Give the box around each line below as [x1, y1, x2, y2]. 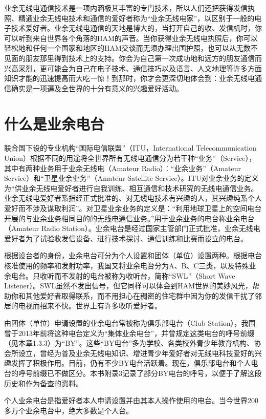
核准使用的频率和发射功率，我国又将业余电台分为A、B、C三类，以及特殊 [4, 260, 249, 270]
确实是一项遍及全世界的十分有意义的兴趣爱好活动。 [11, 82, 183, 93]
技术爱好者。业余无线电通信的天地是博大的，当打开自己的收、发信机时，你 [11, 23, 262, 33]
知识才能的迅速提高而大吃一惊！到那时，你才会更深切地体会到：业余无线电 [4, 73, 255, 83]
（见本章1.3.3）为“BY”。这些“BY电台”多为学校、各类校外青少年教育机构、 [4, 338, 254, 348]
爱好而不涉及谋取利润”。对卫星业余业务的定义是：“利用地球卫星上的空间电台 [4, 203, 262, 214]
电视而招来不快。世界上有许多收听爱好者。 [18, 300, 162, 311]
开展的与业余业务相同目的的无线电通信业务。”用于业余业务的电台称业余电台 [4, 213, 255, 223]
